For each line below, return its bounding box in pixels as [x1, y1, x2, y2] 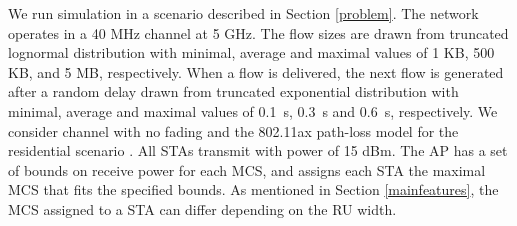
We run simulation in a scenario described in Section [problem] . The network [8, 3, 479, 23]
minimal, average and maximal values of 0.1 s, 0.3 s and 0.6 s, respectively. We [8, 100, 498, 121]
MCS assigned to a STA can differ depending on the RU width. [8, 198, 397, 219]
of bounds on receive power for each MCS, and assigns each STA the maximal [8, 159, 486, 180]
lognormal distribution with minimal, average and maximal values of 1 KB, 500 [8, 42, 495, 63]
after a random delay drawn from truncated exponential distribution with [8, 81, 459, 102]
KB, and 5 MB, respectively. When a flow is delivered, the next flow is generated [8, 61, 504, 82]
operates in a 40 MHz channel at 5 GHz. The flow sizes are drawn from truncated [8, 22, 509, 43]
